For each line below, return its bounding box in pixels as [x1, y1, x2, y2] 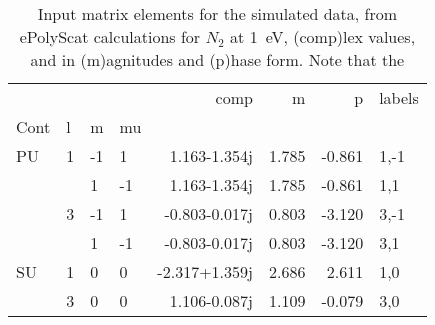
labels [379, 86, 419, 109]
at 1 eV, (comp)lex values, [230, 25, 416, 48]
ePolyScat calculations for [19, 25, 201, 48]
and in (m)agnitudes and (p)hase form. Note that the [30, 48, 405, 71]
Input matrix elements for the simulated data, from [37, 2, 398, 25]
